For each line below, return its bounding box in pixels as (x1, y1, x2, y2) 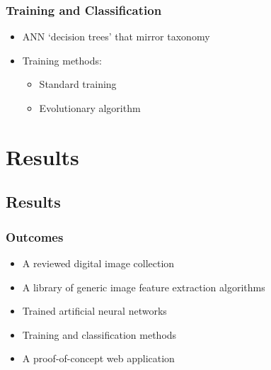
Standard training (39, 77, 117, 91)
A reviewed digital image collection (22, 255, 175, 270)
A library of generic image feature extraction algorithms (22, 279, 265, 294)
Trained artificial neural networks (22, 303, 167, 318)
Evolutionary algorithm (39, 101, 141, 115)
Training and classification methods (22, 327, 177, 342)
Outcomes (6, 228, 64, 245)
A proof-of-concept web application (22, 351, 175, 366)
